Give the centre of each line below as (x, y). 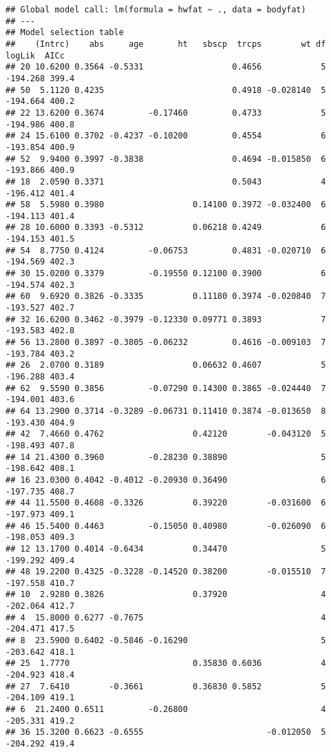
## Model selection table (65, 33)
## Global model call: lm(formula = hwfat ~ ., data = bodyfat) (156, 10)
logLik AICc (35, 55)
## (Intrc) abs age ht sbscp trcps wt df (166, 44)
